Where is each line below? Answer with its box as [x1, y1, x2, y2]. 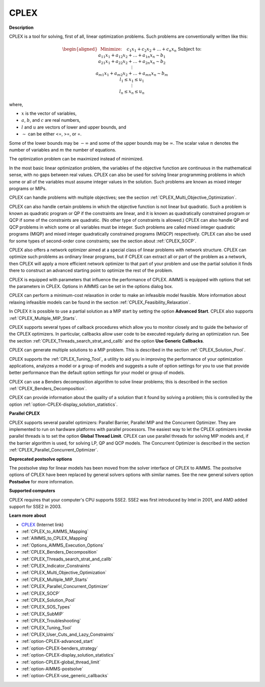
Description [9, 25, 34, 30]
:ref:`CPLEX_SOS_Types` [21, 604, 71, 610]
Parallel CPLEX [9, 410, 40, 417]
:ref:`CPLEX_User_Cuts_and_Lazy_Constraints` [21, 631, 115, 637]
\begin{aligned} [62, 47, 98, 52]
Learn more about [9, 513, 47, 519]
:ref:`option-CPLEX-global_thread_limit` [21, 659, 101, 665]
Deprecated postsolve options [9, 456, 72, 462]
